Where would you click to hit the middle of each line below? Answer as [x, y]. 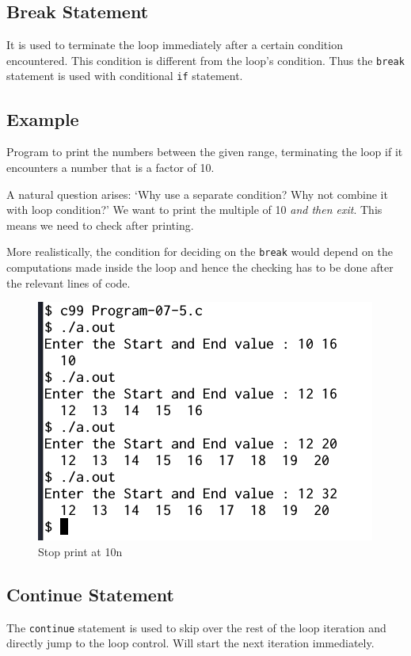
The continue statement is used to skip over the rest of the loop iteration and [196, 627]
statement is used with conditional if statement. [125, 76]
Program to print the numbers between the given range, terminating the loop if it [205, 152]
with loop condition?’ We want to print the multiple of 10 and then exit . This [194, 210]
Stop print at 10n [80, 551]
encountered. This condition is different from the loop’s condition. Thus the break [205, 60]
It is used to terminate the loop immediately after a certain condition [175, 45]
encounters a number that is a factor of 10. [110, 167]
